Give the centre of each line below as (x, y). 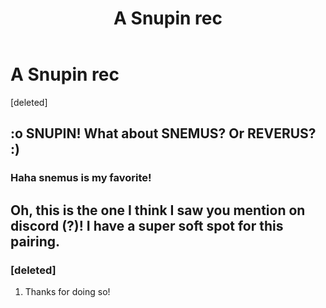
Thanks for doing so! (67, 291)
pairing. (35, 241)
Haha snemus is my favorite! (81, 178)
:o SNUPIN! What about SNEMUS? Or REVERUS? (163, 133)
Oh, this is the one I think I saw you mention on (158, 210)
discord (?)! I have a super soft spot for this (147, 225)
